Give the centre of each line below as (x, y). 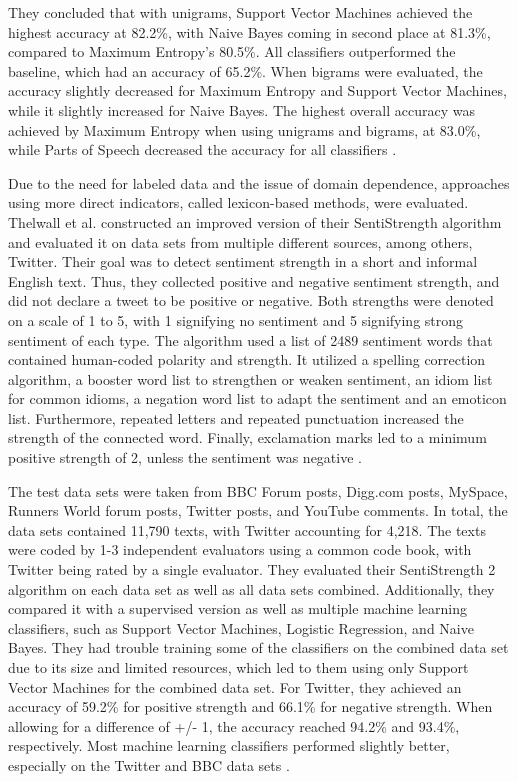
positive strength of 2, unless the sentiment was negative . (185, 457)
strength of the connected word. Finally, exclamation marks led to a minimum (247, 437)
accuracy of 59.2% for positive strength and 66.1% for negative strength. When (250, 706)
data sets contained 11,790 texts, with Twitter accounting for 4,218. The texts (247, 529)
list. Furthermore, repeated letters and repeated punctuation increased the (236, 417)
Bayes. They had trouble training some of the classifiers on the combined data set (258, 647)
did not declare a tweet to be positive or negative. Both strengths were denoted (251, 300)
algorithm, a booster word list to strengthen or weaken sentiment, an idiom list (250, 378)
